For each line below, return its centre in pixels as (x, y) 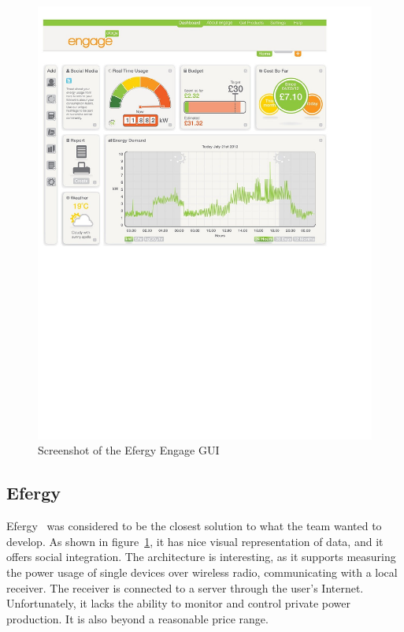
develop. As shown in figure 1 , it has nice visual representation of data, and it (195, 541)
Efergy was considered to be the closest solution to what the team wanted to (194, 526)
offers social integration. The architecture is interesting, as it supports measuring (201, 557)
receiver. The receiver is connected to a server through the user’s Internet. (185, 587)
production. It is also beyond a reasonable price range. (137, 618)
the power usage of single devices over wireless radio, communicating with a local (202, 572)
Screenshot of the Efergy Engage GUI (129, 450)
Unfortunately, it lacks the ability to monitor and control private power (179, 603)
